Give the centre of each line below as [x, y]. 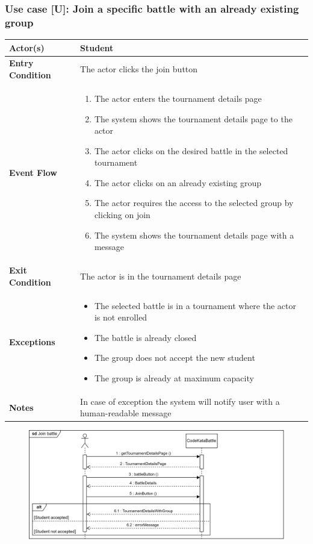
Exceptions [32, 341]
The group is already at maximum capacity [174, 377]
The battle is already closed [145, 337]
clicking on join [122, 215]
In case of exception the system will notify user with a [180, 401]
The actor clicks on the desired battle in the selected [191, 150]
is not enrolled [121, 317]
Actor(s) [27, 47]
